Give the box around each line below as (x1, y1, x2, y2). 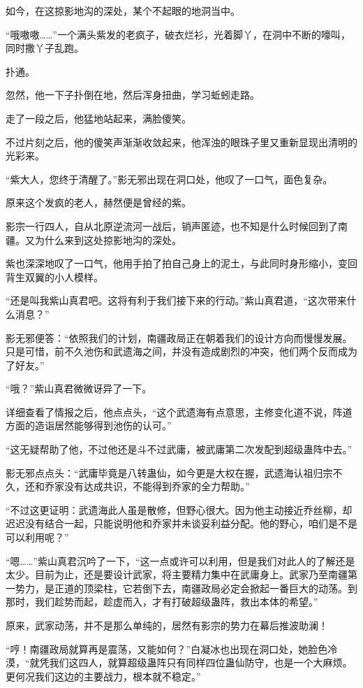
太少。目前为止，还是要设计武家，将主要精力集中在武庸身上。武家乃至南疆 (6, 567, 348, 582)
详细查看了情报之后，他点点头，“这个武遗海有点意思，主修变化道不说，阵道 (6, 404, 353, 419)
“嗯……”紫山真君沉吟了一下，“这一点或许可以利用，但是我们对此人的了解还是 (6, 553, 355, 568)
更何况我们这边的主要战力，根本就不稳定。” (6, 668, 201, 683)
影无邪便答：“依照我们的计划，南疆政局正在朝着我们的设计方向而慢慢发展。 (6, 330, 353, 345)
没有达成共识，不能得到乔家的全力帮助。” (64, 479, 250, 494)
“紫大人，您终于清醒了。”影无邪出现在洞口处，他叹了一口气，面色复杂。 (6, 171, 333, 186)
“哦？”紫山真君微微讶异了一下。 (6, 381, 152, 396)
